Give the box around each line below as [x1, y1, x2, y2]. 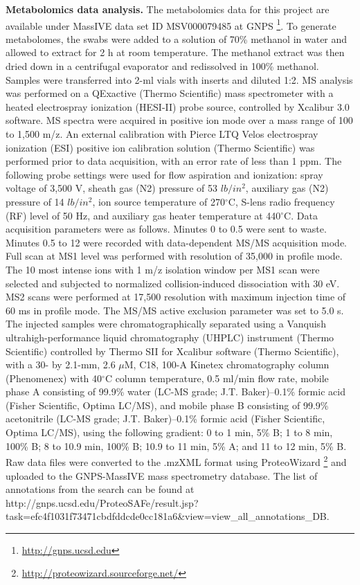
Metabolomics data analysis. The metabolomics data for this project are [6, 2, 330, 16]
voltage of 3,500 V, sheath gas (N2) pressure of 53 [6, 181, 218, 195]
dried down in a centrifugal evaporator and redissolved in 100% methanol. [6, 59, 319, 73]
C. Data [284, 208, 318, 222]
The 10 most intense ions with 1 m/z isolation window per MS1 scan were [6, 262, 320, 276]
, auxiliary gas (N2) [245, 181, 329, 195]
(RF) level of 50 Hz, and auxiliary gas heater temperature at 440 [6, 208, 281, 222]
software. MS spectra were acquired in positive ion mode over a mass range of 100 [6, 113, 353, 127]
